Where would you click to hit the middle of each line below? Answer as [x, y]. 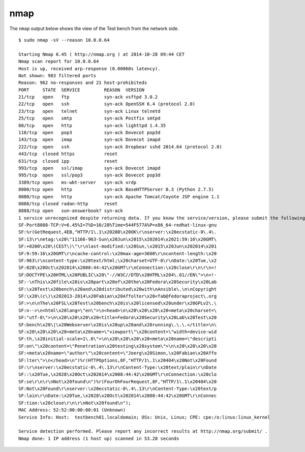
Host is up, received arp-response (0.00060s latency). [89, 68]
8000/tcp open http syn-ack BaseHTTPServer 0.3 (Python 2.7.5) [116, 190]
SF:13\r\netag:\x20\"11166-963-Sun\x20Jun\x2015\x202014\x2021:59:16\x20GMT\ [118, 239]
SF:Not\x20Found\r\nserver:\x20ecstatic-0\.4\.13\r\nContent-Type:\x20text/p [118, 389]
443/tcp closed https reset [68, 154]
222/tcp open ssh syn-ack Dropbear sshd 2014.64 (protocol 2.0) [120, 147]
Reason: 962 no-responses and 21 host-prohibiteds [83, 83]
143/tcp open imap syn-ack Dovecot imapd [89, 140]
